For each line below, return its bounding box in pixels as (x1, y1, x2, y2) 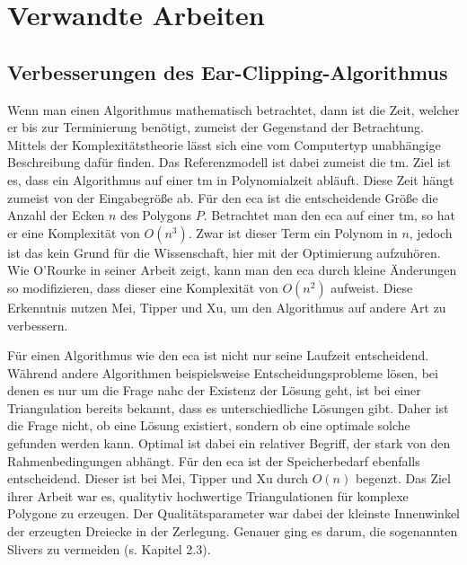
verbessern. (7, 315, 68, 334)
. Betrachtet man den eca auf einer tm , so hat (203, 206, 455, 225)
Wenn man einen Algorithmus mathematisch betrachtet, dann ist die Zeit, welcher (7, 100, 460, 119)
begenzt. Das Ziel (355, 469, 451, 488)
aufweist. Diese (330, 278, 413, 296)
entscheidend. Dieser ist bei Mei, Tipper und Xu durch (7, 469, 309, 488)
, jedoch (409, 223, 453, 242)
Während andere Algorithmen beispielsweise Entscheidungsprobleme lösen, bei (7, 363, 438, 382)
